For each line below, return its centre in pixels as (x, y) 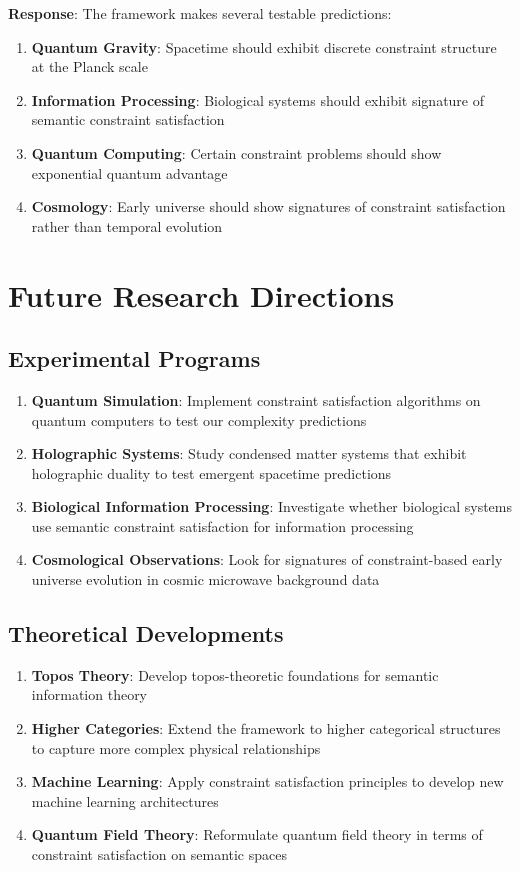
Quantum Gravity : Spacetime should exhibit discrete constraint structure (264, 46)
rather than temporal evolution (127, 225)
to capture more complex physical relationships (176, 747)
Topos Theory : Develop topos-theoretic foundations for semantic (235, 674)
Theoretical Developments (146, 633)
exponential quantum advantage (129, 172)
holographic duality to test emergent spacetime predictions (211, 472)
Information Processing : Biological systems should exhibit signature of (258, 99)
